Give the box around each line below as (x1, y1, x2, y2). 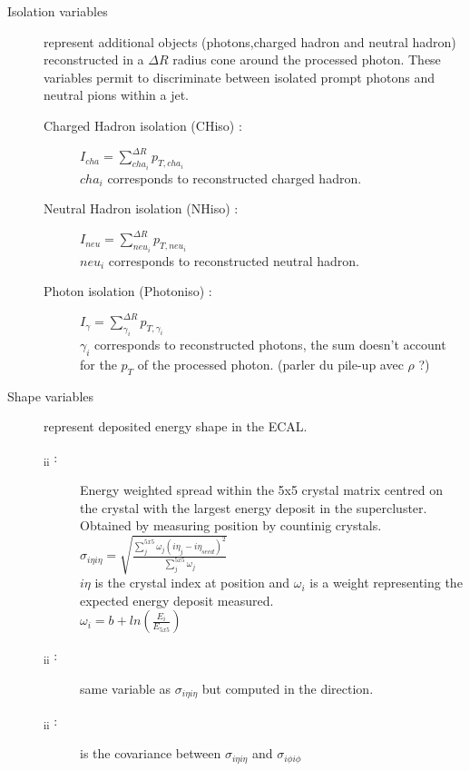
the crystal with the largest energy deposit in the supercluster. (80, 498, 427, 517)
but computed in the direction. (201, 678, 374, 697)
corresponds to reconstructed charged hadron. (107, 168, 362, 187)
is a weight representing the (309, 573, 463, 592)
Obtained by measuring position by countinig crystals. (80, 516, 382, 535)
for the (80, 354, 117, 373)
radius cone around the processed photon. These (172, 50, 441, 69)
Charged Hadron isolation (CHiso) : (44, 115, 242, 134)
